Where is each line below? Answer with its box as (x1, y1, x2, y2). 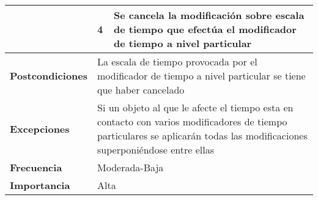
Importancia (10, 178, 70, 192)
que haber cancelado (97, 83, 185, 97)
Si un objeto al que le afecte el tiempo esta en (97, 100, 294, 114)
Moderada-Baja (97, 160, 164, 174)
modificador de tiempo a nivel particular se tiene (97, 69, 306, 83)
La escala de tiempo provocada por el (97, 54, 257, 69)
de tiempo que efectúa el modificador (114, 22, 297, 36)
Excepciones (10, 121, 70, 136)
